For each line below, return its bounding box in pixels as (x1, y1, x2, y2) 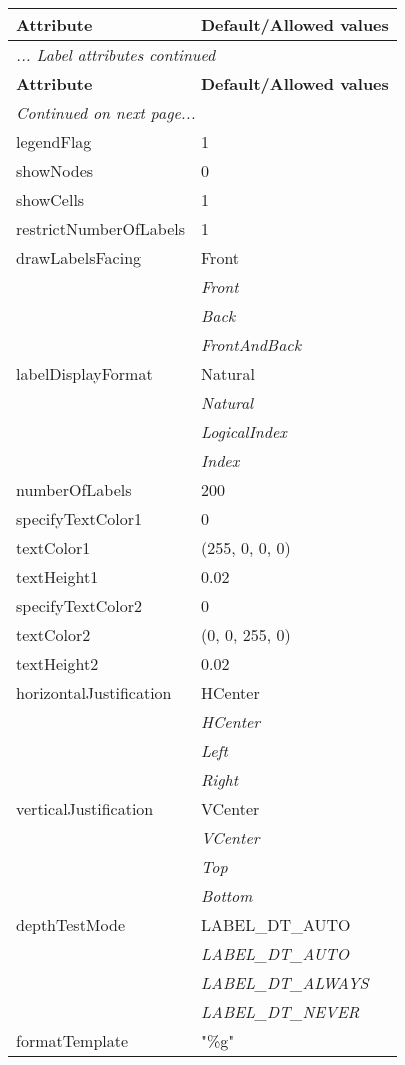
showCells (16, 188, 85, 211)
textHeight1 (16, 565, 99, 588)
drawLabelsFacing (16, 246, 142, 269)
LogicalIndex (201, 420, 287, 443)
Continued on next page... (16, 101, 196, 124)
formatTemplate (16, 1029, 129, 1052)
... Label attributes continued (16, 43, 216, 66)
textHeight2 (16, 652, 99, 675)
